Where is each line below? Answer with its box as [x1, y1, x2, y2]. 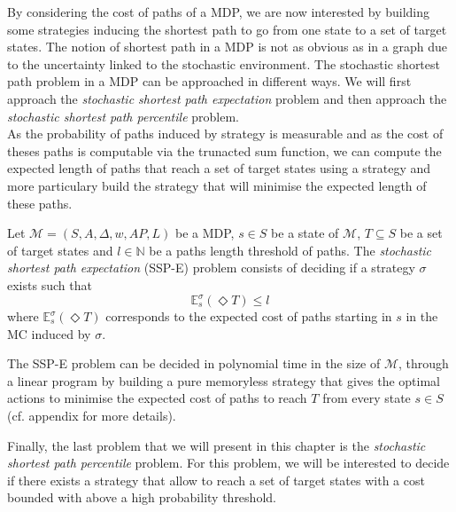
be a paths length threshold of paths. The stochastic [149, 240, 432, 259]
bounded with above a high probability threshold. [7, 488, 276, 507]
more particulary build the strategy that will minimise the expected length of [7, 176, 427, 194]
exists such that [7, 275, 92, 294]
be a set [399, 224, 443, 242]
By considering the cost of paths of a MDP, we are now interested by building [7, 3, 430, 20]
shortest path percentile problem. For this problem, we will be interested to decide [7, 453, 450, 472]
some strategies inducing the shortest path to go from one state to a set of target [7, 20, 447, 38]
